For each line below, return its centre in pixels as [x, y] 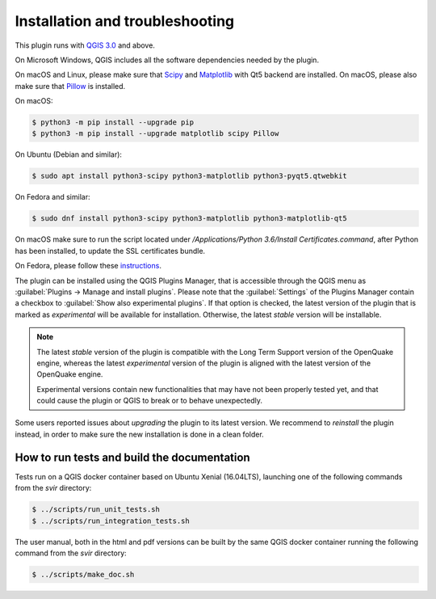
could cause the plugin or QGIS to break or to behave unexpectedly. [149, 401]
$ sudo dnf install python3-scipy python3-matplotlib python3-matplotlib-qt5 [189, 219]
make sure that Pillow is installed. [70, 86]
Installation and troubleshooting [125, 21]
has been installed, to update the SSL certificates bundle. [110, 251]
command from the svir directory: [71, 553]
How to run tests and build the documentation [132, 457]
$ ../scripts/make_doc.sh [83, 574]
